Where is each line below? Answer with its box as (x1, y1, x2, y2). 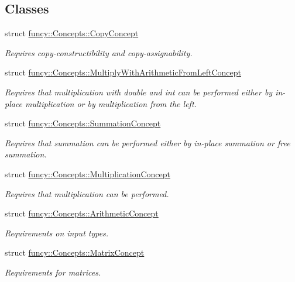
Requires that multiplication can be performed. (5, 187, 169, 200)
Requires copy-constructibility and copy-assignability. (5, 46, 193, 59)
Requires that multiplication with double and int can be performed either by (5, 85, 273, 98)
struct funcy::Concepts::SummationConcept (5, 117, 161, 129)
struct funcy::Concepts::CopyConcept (5, 27, 139, 39)
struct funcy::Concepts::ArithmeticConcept (5, 207, 159, 219)
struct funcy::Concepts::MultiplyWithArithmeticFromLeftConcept (5, 66, 242, 78)
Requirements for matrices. (5, 266, 101, 278)
